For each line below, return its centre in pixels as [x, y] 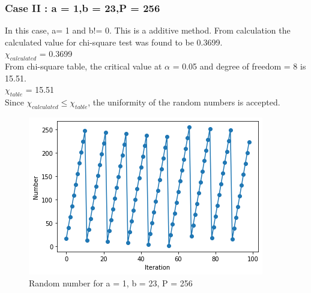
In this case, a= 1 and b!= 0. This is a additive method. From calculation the [148, 30]
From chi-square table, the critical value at [83, 66]
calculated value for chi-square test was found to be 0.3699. [114, 42]
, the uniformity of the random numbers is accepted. [184, 102]
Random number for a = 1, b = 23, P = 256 [111, 283]
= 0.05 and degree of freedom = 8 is [239, 66]
